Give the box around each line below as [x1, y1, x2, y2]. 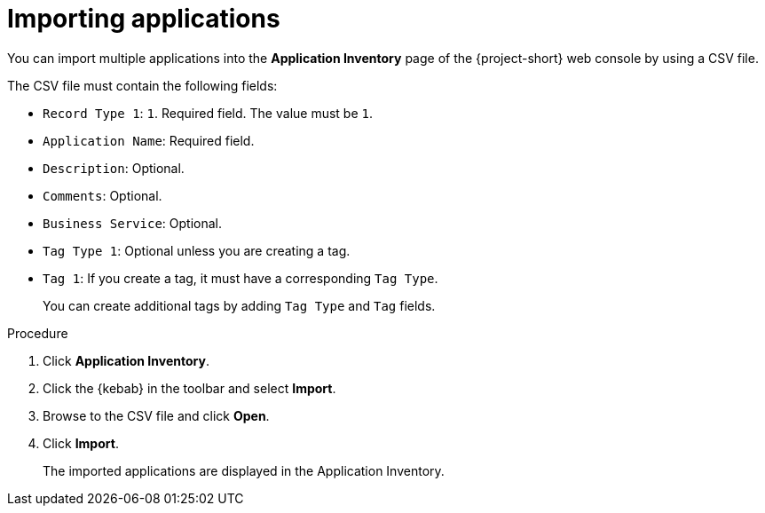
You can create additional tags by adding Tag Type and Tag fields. [43, 297, 436, 313]
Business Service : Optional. [43, 215, 223, 231]
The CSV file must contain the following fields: [7, 77, 278, 93]
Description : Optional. [43, 160, 185, 176]
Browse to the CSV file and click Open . [43, 407, 270, 423]
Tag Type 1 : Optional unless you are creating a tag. [43, 242, 351, 258]
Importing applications [7, 4, 280, 34]
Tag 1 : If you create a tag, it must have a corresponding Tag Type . [43, 270, 438, 286]
